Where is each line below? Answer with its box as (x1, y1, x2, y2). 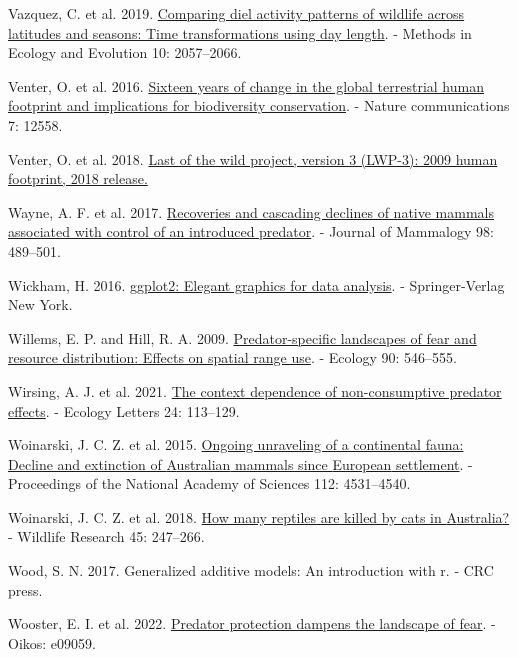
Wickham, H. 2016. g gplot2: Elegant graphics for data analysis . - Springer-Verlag (8, 274, 505, 295)
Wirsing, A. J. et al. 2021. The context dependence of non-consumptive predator (8, 380, 502, 401)
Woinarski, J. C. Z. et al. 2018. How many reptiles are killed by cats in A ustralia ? (8, 506, 510, 527)
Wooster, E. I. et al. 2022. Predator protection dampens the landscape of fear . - (8, 613, 496, 634)
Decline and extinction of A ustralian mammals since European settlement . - (8, 453, 473, 474)
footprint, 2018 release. (8, 168, 148, 189)
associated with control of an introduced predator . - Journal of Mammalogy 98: (8, 221, 494, 242)
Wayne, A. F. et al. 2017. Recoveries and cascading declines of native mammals (8, 201, 495, 222)
